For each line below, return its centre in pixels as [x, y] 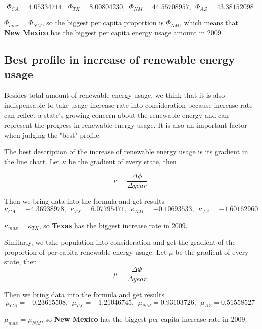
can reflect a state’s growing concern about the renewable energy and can [117, 115]
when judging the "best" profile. [53, 134]
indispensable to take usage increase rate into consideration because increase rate [128, 105]
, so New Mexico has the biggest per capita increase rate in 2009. [144, 319]
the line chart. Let [32, 161]
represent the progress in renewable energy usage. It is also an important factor [126, 125]
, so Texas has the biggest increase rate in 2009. [113, 225]
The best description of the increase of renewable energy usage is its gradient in [126, 151]
